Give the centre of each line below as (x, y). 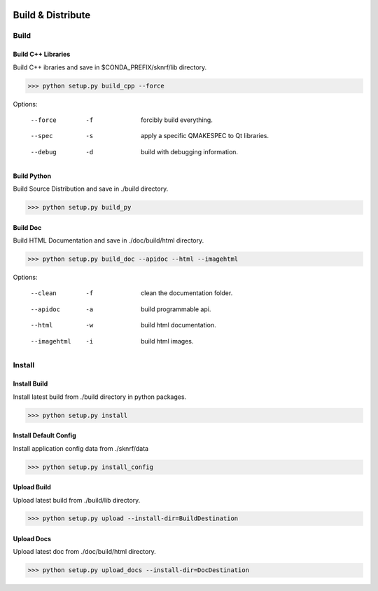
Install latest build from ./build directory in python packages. (100, 397)
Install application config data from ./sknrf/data (81, 448)
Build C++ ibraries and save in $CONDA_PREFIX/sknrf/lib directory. (110, 67)
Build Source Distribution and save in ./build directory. (91, 189)
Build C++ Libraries (42, 54)
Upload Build (32, 487)
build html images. (167, 341)
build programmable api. (176, 309)
